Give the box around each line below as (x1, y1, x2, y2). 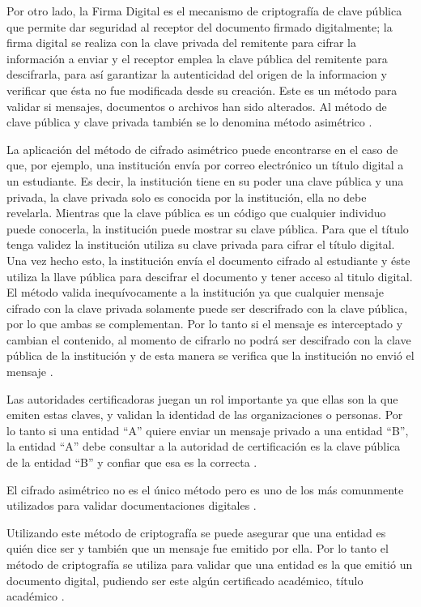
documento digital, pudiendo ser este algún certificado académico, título (6, 571, 364, 588)
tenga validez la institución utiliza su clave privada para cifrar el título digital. (6, 236, 395, 253)
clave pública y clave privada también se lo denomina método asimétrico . (6, 113, 372, 130)
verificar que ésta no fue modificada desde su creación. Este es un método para (6, 81, 398, 98)
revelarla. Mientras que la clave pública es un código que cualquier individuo (6, 204, 386, 221)
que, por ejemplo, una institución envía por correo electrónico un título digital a (6, 156, 404, 173)
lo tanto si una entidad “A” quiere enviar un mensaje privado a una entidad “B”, (6, 421, 409, 438)
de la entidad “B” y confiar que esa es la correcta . (6, 454, 257, 471)
